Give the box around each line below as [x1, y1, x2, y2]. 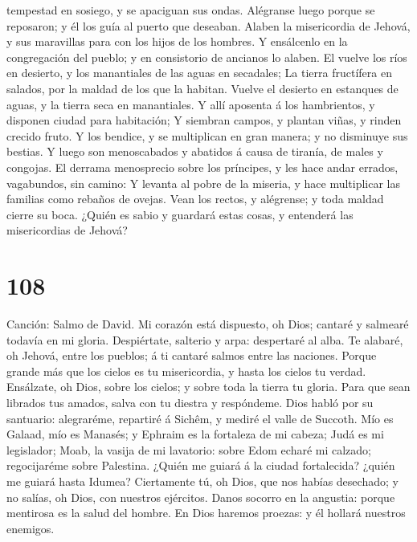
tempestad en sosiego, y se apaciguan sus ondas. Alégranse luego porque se [6, 2, 375, 18]
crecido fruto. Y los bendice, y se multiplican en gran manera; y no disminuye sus [6, 127, 408, 144]
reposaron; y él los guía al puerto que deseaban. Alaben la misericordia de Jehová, [6, 17, 411, 34]
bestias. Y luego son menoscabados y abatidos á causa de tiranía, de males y [6, 143, 383, 160]
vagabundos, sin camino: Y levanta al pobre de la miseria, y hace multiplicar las [6, 174, 401, 191]
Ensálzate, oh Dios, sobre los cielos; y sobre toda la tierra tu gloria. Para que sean [6, 378, 411, 395]
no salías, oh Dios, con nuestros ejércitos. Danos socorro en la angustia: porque [6, 488, 395, 505]
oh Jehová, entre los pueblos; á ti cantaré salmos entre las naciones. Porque [6, 347, 377, 364]
